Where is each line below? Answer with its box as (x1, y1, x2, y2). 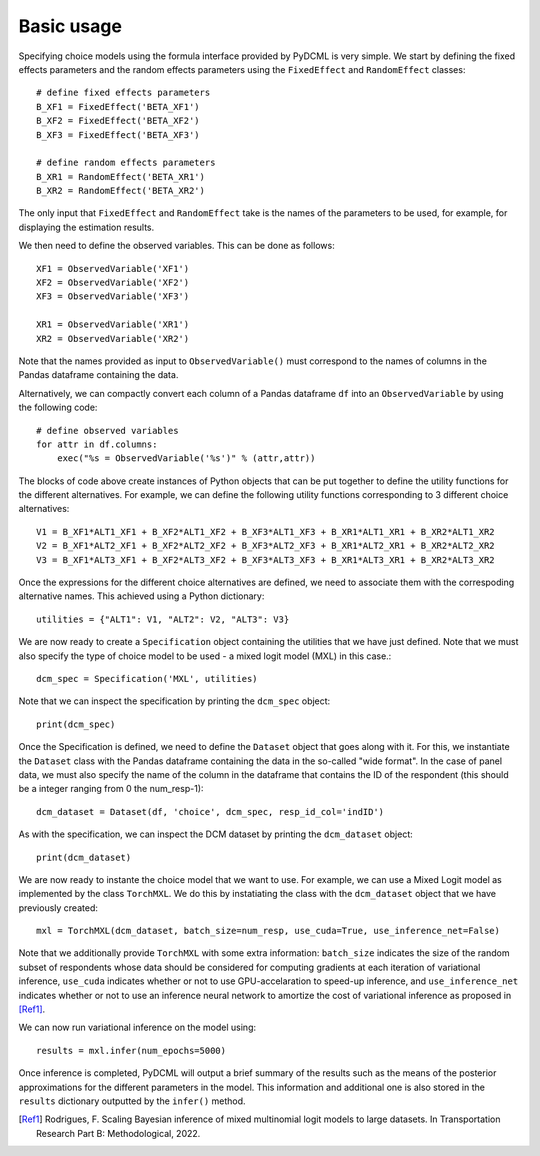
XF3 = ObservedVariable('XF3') (36, 291, 190, 302)
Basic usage (18, 15, 122, 37)
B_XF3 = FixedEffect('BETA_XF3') (36, 129, 200, 140)
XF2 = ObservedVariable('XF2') (36, 277, 190, 289)
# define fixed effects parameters (36, 87, 211, 99)
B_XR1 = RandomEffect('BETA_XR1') (36, 171, 205, 182)
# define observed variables (36, 425, 179, 436)
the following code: (18, 401, 98, 414)
